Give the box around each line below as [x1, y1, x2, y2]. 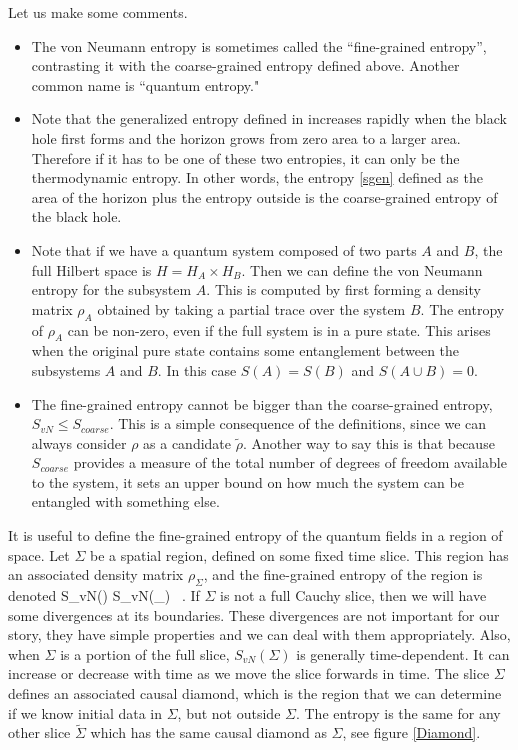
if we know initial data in [8, 702, 163, 723]
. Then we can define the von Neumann [241, 259, 483, 280]
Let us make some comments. [8, 2, 188, 22]
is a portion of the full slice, [60, 643, 230, 664]
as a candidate [143, 432, 232, 453]
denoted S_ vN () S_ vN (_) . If [8, 585, 200, 606]
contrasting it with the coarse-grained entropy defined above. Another [31, 55, 460, 76]
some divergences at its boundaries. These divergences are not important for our [8, 604, 500, 625]
